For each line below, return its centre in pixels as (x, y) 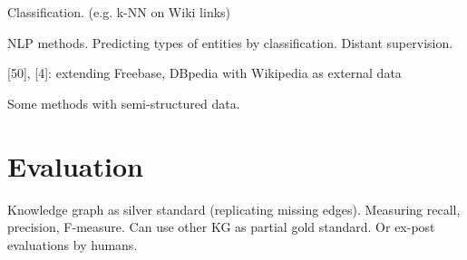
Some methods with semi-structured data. (124, 103)
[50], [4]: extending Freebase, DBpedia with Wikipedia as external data (204, 73)
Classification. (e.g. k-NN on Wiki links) (119, 12)
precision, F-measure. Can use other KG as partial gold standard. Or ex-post (221, 227)
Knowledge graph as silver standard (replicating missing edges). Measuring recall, (234, 209)
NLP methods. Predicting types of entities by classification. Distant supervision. (230, 42)
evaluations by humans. (73, 244)
